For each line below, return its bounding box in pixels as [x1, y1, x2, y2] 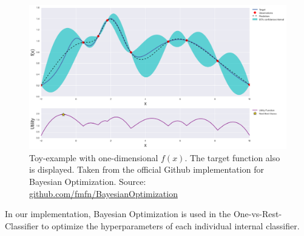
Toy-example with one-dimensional [29, 151, 158, 164]
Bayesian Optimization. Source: [29, 175, 146, 188]
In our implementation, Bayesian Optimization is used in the [5, 207, 231, 220]
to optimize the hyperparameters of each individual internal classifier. [41, 219, 300, 232]
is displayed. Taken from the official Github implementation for [29, 163, 264, 176]
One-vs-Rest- [233, 207, 282, 220]
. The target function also [184, 151, 280, 164]
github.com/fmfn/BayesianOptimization [29, 187, 178, 200]
